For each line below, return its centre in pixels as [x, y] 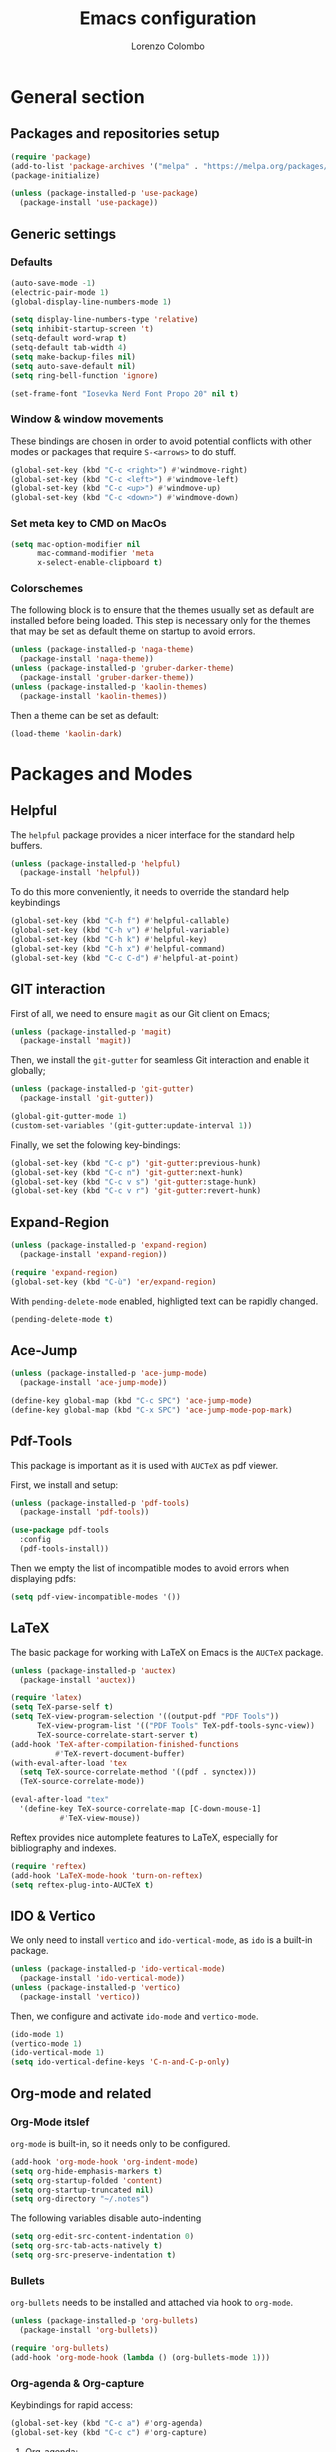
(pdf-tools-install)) [64, 1549]
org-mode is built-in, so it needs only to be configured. [120, 2143]
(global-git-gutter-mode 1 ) [69, 1117]
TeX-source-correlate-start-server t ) [117, 1735]
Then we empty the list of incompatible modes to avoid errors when [150, 1568]
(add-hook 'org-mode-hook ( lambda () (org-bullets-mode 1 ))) [140, 2357]
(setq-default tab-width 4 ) [69, 348]
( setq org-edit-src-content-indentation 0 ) [102, 2237]
